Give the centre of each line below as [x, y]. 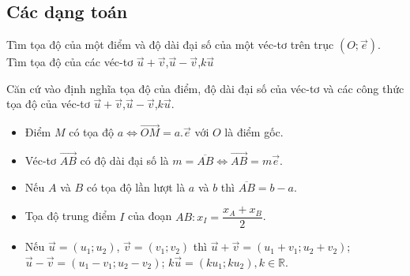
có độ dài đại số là [124, 160]
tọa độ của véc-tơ [48, 104]
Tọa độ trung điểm [70, 216]
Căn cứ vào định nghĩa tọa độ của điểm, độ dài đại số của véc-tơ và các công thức [205, 88]
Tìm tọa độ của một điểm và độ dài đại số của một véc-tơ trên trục [170, 45]
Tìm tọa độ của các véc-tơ [70, 62]
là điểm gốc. [254, 132]
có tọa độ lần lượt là [136, 186]
